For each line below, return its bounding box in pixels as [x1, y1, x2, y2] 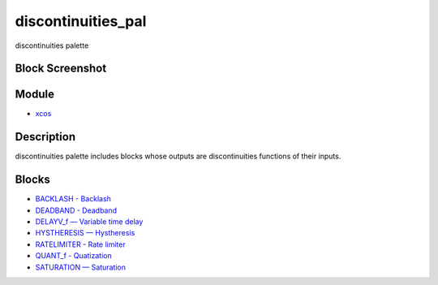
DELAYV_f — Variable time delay [35, 217, 144, 227]
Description [15, 130, 76, 144]
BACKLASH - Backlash [35, 194, 111, 204]
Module [15, 88, 54, 101]
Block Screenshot [15, 62, 107, 76]
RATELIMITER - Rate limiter [35, 240, 126, 249]
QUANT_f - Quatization [35, 251, 113, 261]
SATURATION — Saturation [35, 262, 126, 272]
